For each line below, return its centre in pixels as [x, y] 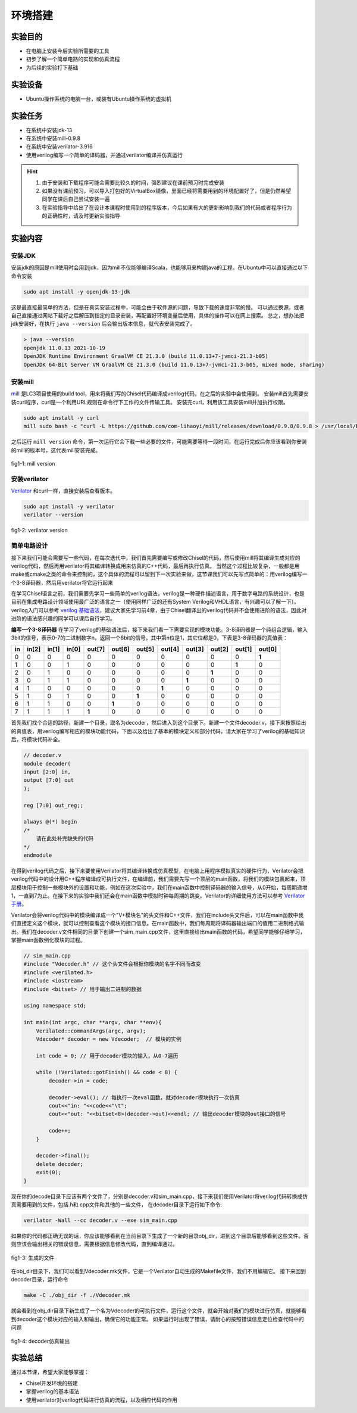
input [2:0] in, [47, 772]
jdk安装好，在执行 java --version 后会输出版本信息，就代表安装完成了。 [103, 324]
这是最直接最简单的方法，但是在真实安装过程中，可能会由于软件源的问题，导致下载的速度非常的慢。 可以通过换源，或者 [158, 307]
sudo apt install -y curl [61, 418]
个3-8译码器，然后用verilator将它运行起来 [62, 582]
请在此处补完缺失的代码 [65, 839]
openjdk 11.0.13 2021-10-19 [64, 348]
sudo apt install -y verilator [69, 507]
